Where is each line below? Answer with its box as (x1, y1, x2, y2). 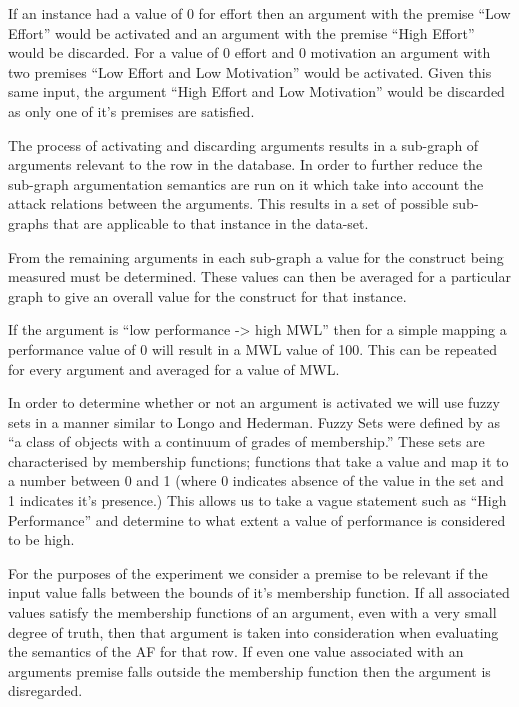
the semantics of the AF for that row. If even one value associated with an (8, 641, 464, 662)
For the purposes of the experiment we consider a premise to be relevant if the (8, 562, 488, 583)
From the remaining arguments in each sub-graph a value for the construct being (8, 246, 504, 267)
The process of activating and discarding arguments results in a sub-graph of (8, 134, 479, 155)
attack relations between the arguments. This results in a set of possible (8, 193, 449, 214)
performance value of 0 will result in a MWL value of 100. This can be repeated (8, 338, 497, 359)
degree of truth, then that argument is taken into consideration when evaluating (8, 621, 499, 642)
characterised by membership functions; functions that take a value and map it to (8, 450, 509, 471)
